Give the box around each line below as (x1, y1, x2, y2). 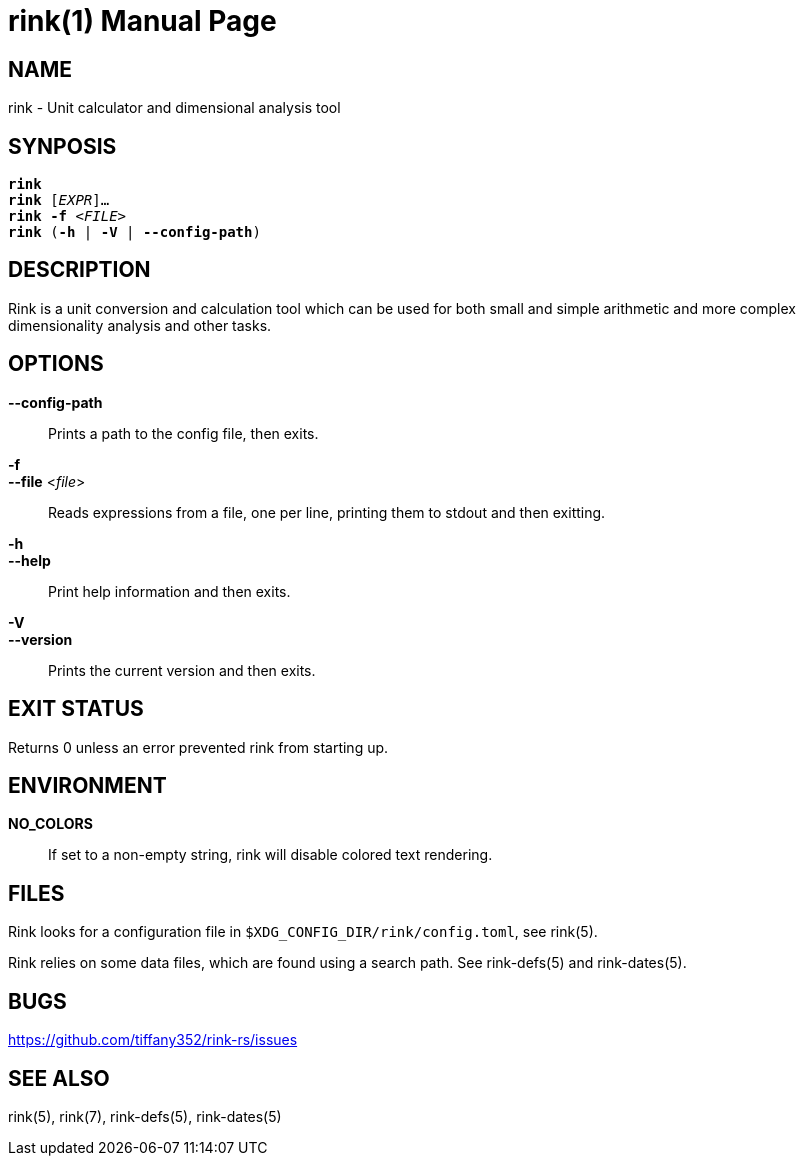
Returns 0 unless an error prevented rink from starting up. (8, 738, 389, 756)
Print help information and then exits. (48, 582, 291, 600)
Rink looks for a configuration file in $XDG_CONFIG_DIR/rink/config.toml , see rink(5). (8, 923, 598, 941)
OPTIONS (8, 351, 104, 377)
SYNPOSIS (8, 133, 117, 159)
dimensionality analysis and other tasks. (8, 316, 272, 334)
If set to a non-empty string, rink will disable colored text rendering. (48, 846, 493, 864)
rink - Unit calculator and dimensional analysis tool (8, 99, 341, 117)
